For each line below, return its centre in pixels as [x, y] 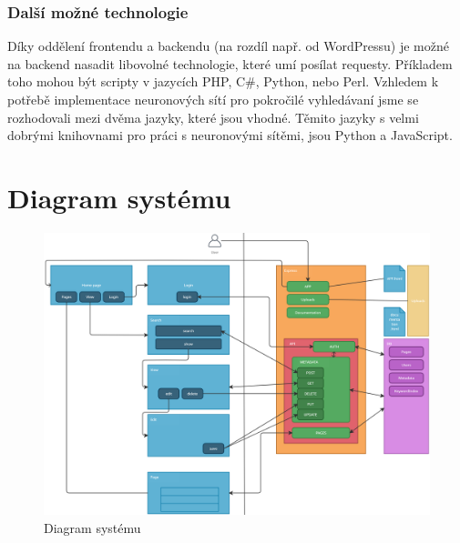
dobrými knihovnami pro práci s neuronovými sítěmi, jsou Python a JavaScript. [230, 135]
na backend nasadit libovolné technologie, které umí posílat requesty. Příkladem [230, 63]
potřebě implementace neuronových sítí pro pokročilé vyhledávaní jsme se [213, 99]
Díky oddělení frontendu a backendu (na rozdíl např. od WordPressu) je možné [228, 46]
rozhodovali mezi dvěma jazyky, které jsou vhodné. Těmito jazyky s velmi [213, 117]
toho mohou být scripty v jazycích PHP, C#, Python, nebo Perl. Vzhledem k [223, 81]
